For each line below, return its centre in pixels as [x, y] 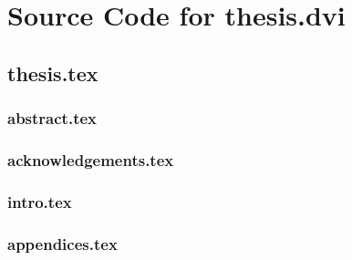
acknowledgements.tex [91, 159]
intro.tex [40, 201]
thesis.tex [53, 73]
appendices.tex [62, 243]
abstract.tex [52, 118]
